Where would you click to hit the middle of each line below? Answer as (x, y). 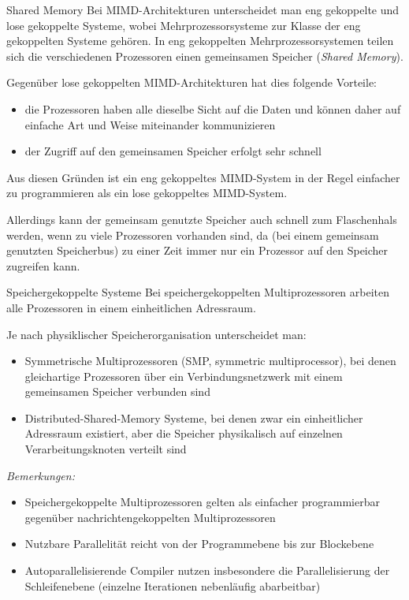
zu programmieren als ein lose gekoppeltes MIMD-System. (147, 193)
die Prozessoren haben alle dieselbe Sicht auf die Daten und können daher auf (213, 108)
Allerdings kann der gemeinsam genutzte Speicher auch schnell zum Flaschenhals (202, 219)
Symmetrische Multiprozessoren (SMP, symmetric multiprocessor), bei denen (210, 361)
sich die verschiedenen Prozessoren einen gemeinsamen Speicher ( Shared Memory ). (205, 56)
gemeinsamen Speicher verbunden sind (117, 391)
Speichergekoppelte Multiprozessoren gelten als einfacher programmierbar (202, 502)
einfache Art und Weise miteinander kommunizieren (150, 124)
